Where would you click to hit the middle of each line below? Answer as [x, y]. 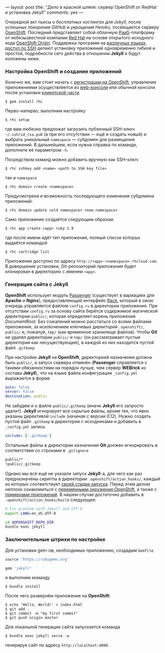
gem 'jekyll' [18, 568]
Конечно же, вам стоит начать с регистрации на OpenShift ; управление [81, 82]
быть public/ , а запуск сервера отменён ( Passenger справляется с [76, 362]
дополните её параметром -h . [37, 150]
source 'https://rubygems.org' [37, 559]
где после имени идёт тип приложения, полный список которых [73, 238]
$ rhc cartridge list [27, 252]
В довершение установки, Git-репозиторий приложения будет [71, 267]
